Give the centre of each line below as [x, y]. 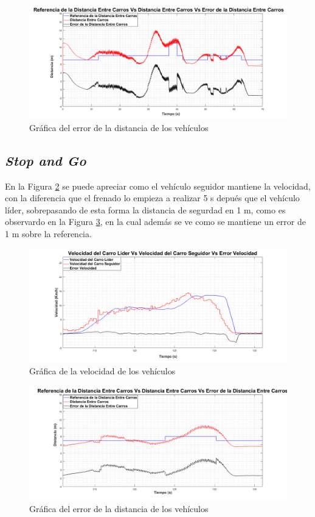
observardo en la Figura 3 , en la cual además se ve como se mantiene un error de [155, 222]
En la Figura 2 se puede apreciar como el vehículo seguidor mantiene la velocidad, [158, 186]
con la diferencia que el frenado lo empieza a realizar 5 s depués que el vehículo [152, 198]
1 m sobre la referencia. [48, 233]
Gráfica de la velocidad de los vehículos [102, 371]
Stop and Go [46, 160]
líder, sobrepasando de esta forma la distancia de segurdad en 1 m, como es [145, 209]
